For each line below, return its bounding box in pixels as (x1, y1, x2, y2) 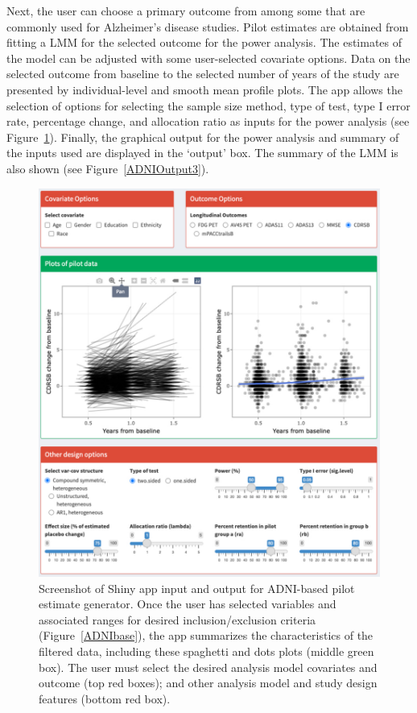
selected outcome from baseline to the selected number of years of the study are (6, 65, 399, 82)
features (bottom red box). (39, 690, 171, 707)
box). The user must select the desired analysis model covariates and (39, 658, 378, 675)
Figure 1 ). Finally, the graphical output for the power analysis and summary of (6, 128, 399, 145)
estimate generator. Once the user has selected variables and (39, 595, 336, 612)
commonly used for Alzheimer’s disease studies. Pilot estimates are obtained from (6, 18, 409, 35)
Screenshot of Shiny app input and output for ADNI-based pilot (39, 579, 355, 596)
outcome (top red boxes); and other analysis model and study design (39, 674, 378, 691)
